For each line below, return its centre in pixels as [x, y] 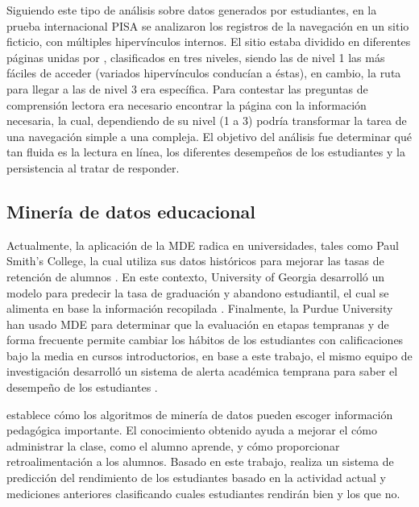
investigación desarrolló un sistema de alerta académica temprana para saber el [202, 371]
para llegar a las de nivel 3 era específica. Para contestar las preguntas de [187, 88]
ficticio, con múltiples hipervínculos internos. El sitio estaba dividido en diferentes [209, 42]
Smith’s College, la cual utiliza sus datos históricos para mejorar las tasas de [195, 261]
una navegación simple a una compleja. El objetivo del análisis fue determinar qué [209, 136]
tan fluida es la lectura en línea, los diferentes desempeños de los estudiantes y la [206, 152]
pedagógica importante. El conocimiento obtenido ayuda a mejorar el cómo [192, 430]
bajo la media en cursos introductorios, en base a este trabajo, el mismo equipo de [209, 355]
